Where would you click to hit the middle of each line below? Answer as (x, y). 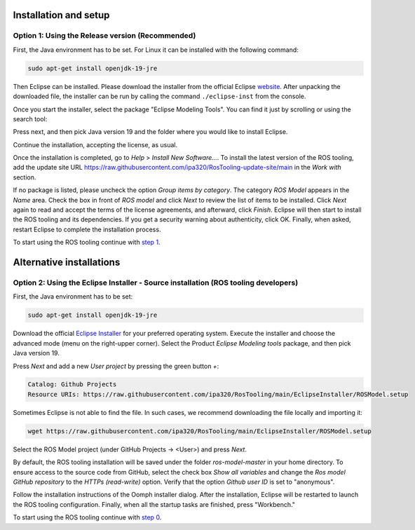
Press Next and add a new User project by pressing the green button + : (116, 366)
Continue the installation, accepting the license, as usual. (95, 144)
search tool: (30, 118)
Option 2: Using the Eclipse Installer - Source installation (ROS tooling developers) (156, 283)
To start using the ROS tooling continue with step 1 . (87, 243)
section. (25, 177)
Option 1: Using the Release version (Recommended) (104, 36)
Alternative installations (67, 263)
